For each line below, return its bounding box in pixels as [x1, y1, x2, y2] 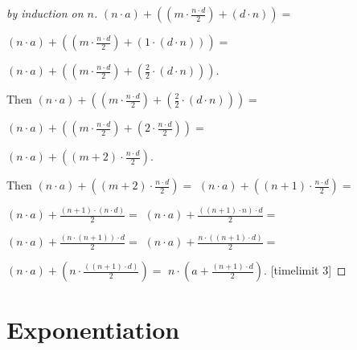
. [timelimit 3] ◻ [264, 262, 347, 279]
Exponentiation [6, 313, 180, 346]
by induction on [6, 5, 84, 21]
